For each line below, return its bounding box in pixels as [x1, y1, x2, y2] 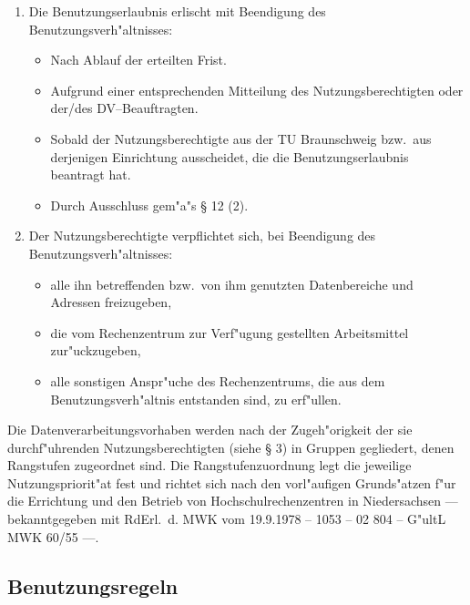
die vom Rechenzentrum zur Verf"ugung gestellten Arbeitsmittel [50, 323, 409, 342]
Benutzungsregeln [7, 571, 179, 600]
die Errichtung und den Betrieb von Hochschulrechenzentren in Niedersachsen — [7, 491, 458, 510]
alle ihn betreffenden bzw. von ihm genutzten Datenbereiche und [50, 274, 414, 293]
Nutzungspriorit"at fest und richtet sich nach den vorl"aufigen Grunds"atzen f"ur [7, 473, 456, 492]
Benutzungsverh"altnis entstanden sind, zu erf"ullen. [50, 389, 342, 408]
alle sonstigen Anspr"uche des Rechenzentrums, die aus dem [50, 371, 385, 390]
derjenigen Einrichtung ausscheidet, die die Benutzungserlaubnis [50, 147, 409, 166]
